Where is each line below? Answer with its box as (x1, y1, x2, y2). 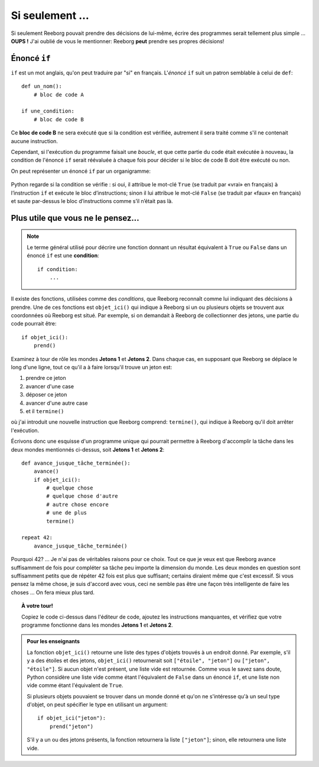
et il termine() (25, 407, 64, 414)
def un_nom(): (21, 83, 62, 90)
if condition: (37, 266, 78, 272)
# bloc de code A (33, 91, 84, 98)
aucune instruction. (11, 137, 58, 144)
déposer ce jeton (25, 391, 67, 398)
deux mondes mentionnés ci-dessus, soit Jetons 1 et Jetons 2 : (11, 446, 165, 453)
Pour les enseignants (27, 638, 80, 645)
